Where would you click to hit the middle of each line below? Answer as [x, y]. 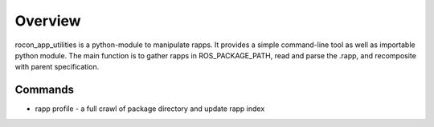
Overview [48, 21]
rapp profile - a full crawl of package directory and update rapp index [150, 109]
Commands [45, 90]
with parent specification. [57, 67]
